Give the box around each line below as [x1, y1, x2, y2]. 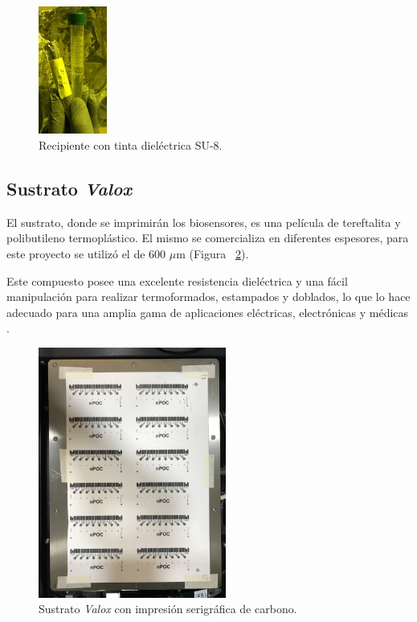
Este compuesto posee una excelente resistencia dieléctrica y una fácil [6, 272, 348, 289]
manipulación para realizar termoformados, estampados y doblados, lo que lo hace [6, 288, 411, 305]
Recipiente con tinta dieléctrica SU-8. [39, 137, 223, 154]
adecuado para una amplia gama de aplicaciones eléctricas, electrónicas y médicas [6, 303, 409, 320]
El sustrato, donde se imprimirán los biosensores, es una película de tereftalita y [6, 213, 401, 230]
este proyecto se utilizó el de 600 [6, 245, 166, 262]
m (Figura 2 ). [176, 245, 249, 262]
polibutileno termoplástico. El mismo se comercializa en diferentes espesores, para [6, 229, 409, 246]
